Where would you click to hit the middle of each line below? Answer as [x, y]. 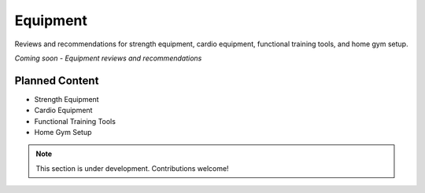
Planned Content [57, 80]
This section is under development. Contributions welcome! [132, 168]
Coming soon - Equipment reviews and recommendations [108, 58]
